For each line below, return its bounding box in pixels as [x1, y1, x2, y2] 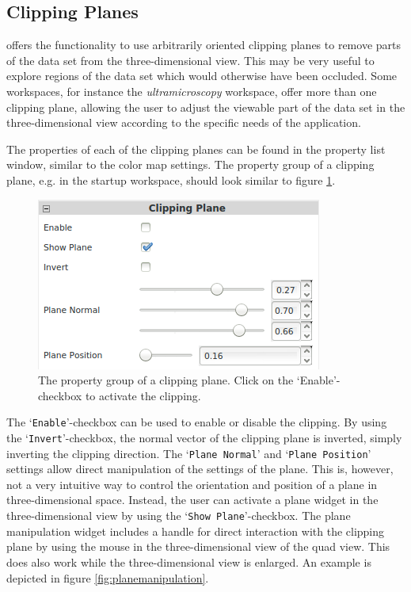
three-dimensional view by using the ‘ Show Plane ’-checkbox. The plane [6, 507, 351, 524]
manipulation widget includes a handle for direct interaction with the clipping [6, 522, 385, 539]
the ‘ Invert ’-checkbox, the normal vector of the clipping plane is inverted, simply [6, 429, 402, 445]
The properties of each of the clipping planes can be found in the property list [6, 140, 386, 157]
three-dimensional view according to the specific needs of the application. [6, 114, 361, 131]
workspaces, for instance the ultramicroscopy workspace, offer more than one [6, 82, 377, 99]
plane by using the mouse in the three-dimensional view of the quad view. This [6, 538, 390, 555]
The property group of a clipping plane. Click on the [38, 372, 294, 388]
